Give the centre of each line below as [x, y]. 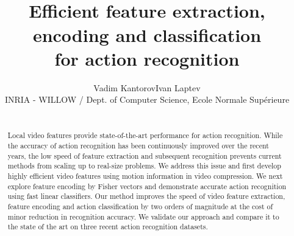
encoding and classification [147, 34]
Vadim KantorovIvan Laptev [147, 87]
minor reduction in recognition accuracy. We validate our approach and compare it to [143, 216]
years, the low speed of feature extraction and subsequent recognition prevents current [145, 155]
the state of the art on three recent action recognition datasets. [108, 227]
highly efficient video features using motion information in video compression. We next [145, 175]
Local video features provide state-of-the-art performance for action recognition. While [145, 135]
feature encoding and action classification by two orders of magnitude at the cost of [140, 206]
